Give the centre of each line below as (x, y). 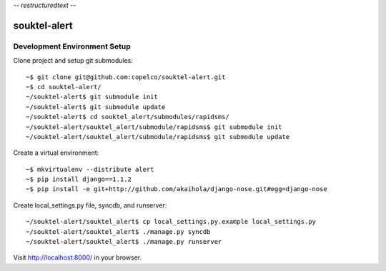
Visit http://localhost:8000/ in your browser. (78, 257)
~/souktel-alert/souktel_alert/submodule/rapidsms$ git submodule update (158, 137)
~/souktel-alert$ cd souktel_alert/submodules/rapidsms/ (128, 117)
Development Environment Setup (72, 46)
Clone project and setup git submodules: (73, 61)
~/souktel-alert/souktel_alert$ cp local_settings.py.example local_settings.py (171, 222)
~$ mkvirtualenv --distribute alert (90, 169)
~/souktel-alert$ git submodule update (96, 107)
